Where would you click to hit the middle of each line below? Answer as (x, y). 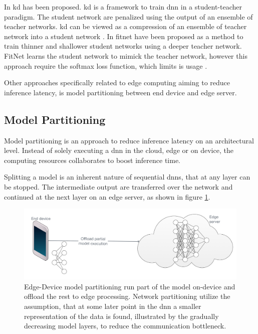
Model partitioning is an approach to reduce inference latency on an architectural (129, 140)
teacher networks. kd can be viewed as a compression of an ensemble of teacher (125, 26)
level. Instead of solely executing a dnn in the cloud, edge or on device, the (119, 150)
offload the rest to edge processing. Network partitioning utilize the (127, 296)
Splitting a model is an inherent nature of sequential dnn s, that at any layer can (127, 177)
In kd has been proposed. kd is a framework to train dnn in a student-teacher (123, 7)
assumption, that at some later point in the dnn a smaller (113, 306)
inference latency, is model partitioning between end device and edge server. (120, 92)
